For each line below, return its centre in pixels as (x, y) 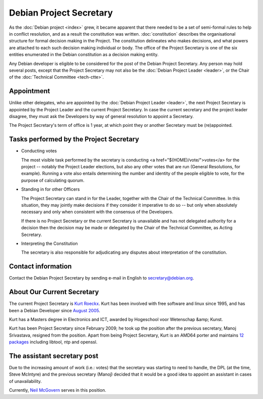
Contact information (40, 267)
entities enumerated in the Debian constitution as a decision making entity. (84, 55)
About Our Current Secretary (54, 292)
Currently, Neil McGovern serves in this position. (58, 390)
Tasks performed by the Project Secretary (74, 139)
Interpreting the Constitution (49, 243)
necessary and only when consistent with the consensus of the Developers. (97, 212)
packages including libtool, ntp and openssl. (53, 342)
